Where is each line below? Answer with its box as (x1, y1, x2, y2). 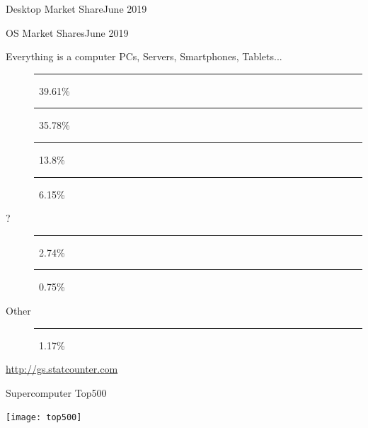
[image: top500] (6, 412, 82, 423)
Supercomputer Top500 (6, 385, 107, 400)
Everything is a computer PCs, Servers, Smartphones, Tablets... (6, 49, 282, 64)
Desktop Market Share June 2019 (6, 1, 147, 16)
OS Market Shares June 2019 (6, 25, 129, 40)
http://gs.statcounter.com (6, 361, 118, 376)
